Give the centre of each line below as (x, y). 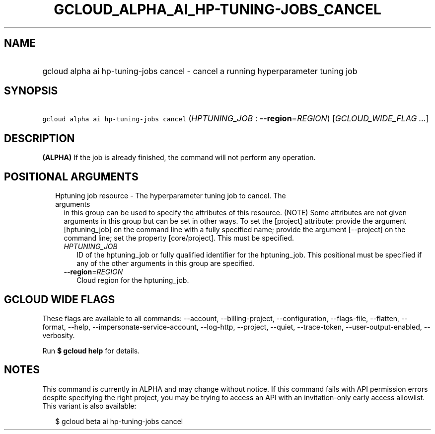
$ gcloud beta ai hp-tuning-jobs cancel (119, 421)
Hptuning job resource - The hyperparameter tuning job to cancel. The (171, 196)
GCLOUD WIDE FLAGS (60, 299)
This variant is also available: (89, 406)
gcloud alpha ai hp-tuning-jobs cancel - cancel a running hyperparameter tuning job (200, 71)
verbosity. (59, 335)
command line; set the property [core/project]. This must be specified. (179, 238)
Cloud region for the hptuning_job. (133, 280)
